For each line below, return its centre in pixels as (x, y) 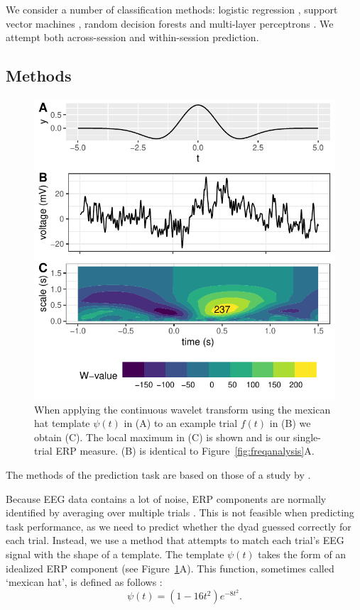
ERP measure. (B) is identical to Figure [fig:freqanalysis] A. (185, 451)
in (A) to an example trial (181, 423)
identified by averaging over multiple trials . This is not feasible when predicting (180, 512)
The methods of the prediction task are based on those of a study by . (158, 474)
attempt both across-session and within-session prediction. (132, 37)
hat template (62, 423)
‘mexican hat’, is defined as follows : (84, 582)
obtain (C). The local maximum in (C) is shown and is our (162, 437)
